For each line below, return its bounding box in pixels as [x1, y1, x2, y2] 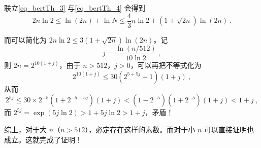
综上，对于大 [4, 124, 47, 134]
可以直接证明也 [204, 124, 254, 134]
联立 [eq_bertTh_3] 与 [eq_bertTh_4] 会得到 [4, 3, 146, 13]
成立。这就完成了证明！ [4, 134, 82, 144]
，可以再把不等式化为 [130, 60, 202, 70]
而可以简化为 [4, 34, 47, 45]
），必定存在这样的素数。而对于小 [85, 124, 195, 134]
